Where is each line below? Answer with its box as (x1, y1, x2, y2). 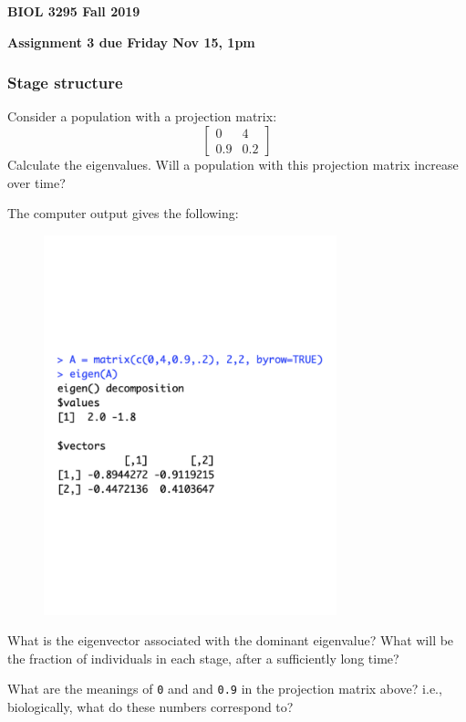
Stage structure (7, 71, 123, 94)
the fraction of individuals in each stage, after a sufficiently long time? (7, 648, 399, 667)
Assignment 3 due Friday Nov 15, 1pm (7, 32, 255, 51)
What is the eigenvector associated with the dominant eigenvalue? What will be (7, 631, 454, 650)
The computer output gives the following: (7, 204, 239, 223)
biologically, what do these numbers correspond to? (7, 696, 294, 716)
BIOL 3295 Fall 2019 (7, 2, 140, 20)
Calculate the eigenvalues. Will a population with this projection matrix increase (7, 155, 459, 173)
